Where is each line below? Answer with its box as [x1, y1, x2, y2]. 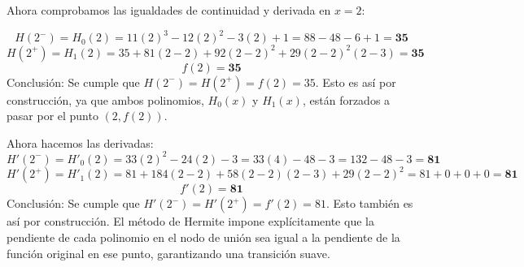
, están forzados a [302, 91, 391, 108]
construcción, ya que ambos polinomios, [7, 91, 204, 108]
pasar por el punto [7, 107, 98, 124]
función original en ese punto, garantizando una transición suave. [7, 244, 330, 261]
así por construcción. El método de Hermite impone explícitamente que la [7, 213, 374, 230]
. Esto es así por [315, 73, 396, 90]
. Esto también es [325, 195, 413, 212]
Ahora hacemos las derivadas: [7, 134, 154, 151]
